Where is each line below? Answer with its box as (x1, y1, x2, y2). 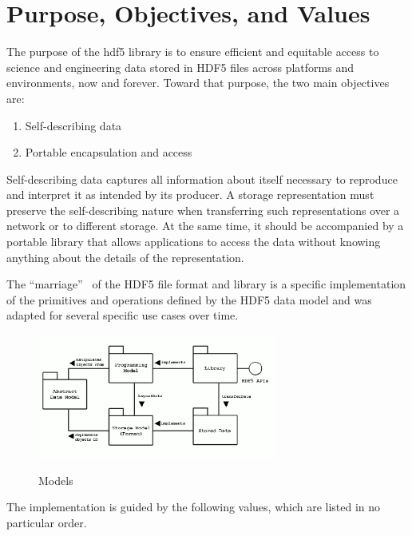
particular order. (6, 514, 87, 530)
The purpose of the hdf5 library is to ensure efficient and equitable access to (6, 43, 379, 60)
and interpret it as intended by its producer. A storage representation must (6, 186, 374, 203)
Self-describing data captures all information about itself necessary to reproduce (6, 170, 398, 187)
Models (38, 471, 73, 488)
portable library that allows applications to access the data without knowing (6, 233, 381, 250)
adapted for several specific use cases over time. (6, 307, 239, 324)
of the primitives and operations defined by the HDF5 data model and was (6, 291, 372, 308)
